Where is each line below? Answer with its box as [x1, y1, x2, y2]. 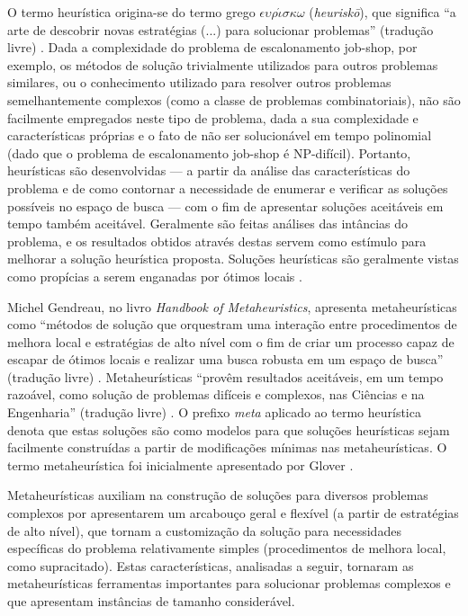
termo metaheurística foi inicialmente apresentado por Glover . [7, 455, 354, 474]
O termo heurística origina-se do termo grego [7, 3, 256, 21]
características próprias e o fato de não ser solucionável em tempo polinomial [7, 126, 432, 145]
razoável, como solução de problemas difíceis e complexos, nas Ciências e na [7, 385, 425, 404]
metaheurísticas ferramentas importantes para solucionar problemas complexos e [7, 574, 451, 593]
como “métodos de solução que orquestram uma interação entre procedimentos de [7, 315, 457, 334]
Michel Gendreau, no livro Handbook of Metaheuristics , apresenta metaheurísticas [7, 297, 457, 316]
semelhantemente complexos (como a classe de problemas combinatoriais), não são [7, 90, 461, 109]
